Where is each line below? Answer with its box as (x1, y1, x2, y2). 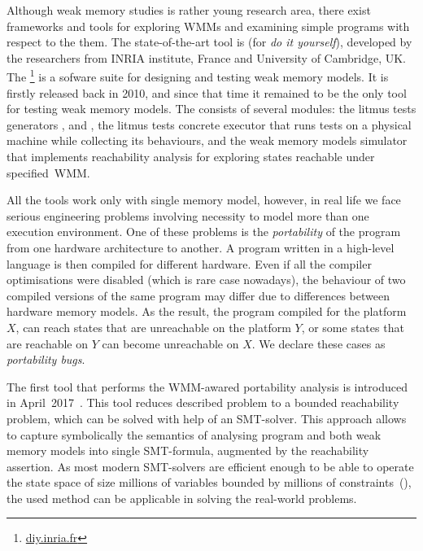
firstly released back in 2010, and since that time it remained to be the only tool (7, 84, 407, 101)
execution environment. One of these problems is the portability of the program (7, 223, 401, 240)
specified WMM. (7, 164, 90, 181)
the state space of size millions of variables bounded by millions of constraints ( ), (7, 474, 412, 491)
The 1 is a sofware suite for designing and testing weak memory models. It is (7, 66, 389, 85)
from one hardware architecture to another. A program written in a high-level (7, 238, 395, 256)
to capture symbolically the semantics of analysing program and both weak (7, 426, 382, 443)
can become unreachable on (102, 335, 239, 352)
